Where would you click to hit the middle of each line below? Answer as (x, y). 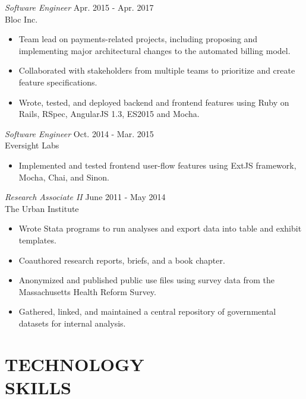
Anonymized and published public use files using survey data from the (147, 280)
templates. (37, 240)
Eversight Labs (32, 145)
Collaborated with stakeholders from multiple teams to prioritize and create (157, 70)
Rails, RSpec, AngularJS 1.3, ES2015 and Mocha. (109, 114)
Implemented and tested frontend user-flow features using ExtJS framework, (157, 165)
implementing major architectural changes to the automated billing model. (154, 50)
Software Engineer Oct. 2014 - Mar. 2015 (79, 133)
